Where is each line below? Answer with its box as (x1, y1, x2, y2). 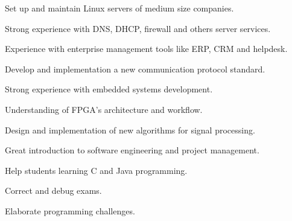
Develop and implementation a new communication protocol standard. (5, 62, 265, 75)
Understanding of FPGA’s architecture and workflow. (5, 103, 203, 115)
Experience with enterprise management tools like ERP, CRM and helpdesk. (5, 42, 288, 55)
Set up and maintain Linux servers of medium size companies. (5, 2, 234, 14)
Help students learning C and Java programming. (5, 164, 188, 176)
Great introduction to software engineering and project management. (5, 144, 259, 156)
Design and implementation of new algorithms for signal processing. (5, 123, 255, 136)
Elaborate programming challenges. (5, 204, 135, 217)
